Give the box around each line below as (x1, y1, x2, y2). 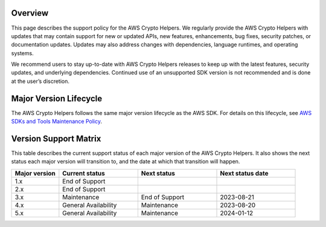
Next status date (220, 169, 269, 177)
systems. (11, 49, 34, 57)
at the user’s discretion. (11, 77, 69, 85)
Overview (11, 8, 49, 18)
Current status (62, 169, 105, 177)
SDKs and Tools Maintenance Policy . (11, 118, 103, 125)
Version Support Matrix (11, 133, 101, 143)
